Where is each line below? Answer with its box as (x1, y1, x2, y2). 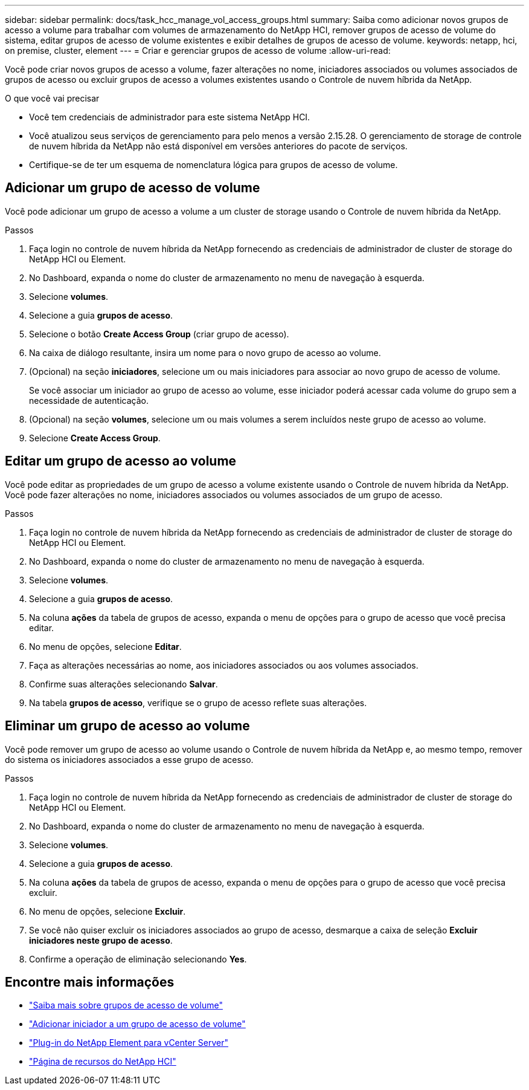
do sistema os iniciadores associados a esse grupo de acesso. (5, 754, 254, 765)
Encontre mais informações (5, 974, 175, 990)
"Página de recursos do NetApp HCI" (29, 1056, 176, 1067)
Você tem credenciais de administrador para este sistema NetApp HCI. (29, 112, 310, 122)
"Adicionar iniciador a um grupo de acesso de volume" (29, 1019, 246, 1030)
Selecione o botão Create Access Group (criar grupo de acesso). (29, 328, 289, 339)
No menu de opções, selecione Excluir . (29, 906, 186, 916)
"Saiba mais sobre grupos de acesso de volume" (29, 1000, 223, 1011)
